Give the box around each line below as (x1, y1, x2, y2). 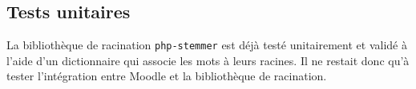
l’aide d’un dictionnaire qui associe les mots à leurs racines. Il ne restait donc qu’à (6, 52, 410, 68)
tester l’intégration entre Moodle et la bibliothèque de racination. (6, 68, 327, 84)
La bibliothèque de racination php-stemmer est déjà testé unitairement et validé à (6, 37, 407, 53)
